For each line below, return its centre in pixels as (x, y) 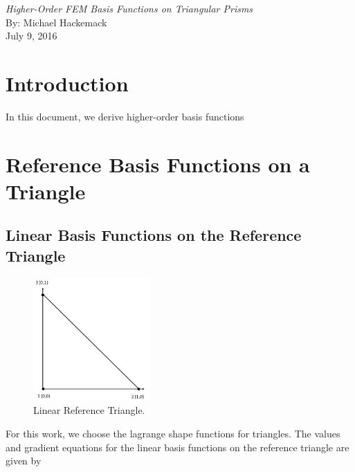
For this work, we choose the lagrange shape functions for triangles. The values (173, 433)
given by (24, 461)
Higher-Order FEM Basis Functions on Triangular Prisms (129, 8)
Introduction (67, 83)
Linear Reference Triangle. (89, 410)
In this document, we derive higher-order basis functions (125, 116)
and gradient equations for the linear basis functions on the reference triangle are (177, 447)
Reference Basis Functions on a (158, 164)
